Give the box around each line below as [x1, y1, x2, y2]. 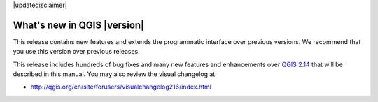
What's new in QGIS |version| [13, 19, 145, 31]
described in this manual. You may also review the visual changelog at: [13, 70, 217, 78]
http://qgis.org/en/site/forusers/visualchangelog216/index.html [30, 82, 211, 91]
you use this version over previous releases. [13, 48, 140, 56]
